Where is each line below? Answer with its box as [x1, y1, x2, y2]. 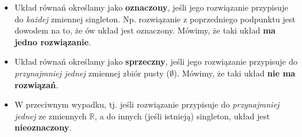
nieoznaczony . [14, 121, 72, 133]
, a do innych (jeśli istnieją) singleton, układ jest [95, 109, 270, 122]
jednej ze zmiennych [14, 109, 87, 122]
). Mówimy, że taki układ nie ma [173, 66, 295, 79]
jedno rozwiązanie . [14, 35, 91, 48]
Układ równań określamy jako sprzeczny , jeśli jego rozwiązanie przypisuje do [14, 55, 298, 68]
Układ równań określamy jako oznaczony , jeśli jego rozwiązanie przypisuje [14, 1, 288, 13]
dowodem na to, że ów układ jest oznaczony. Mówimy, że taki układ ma [14, 24, 276, 36]
